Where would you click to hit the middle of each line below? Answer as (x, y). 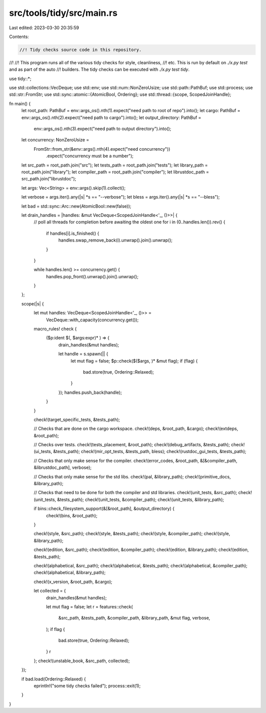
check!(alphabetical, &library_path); (70, 573)
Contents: (19, 37)
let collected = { (50, 591)
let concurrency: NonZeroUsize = (55, 140)
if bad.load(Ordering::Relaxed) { (54, 679)
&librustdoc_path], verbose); (63, 467)
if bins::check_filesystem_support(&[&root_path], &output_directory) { (104, 508)
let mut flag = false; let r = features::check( (89, 607)
